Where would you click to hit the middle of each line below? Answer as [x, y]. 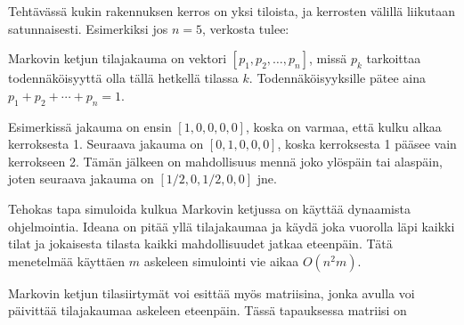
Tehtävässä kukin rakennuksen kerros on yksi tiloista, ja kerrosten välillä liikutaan [232, 11]
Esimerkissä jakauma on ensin [90, 126]
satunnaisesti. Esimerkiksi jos [88, 28]
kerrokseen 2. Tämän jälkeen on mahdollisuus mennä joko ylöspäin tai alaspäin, [225, 161]
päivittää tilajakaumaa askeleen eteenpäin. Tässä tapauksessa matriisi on [208, 310]
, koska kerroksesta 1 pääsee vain [367, 144]
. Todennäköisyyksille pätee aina [337, 78]
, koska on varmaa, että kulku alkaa [343, 126]
